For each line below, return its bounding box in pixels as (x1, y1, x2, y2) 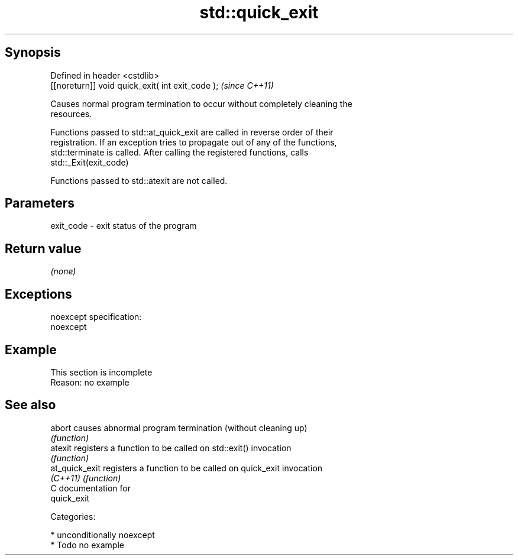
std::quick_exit (199, 2, 319, 22)
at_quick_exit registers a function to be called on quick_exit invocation (50, 462, 323, 473)
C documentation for (50, 483, 131, 493)
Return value (5, 241, 82, 256)
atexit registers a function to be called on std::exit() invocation (50, 442, 292, 453)
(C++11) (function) (50, 472, 121, 483)
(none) (50, 266, 76, 277)
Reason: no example (50, 377, 129, 387)
